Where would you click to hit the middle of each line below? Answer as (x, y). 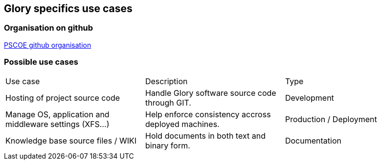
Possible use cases (41, 62)
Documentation (313, 140)
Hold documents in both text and (205, 136)
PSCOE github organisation (48, 45)
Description (166, 81)
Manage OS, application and (57, 114)
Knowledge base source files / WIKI (71, 140)
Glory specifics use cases (68, 9)
